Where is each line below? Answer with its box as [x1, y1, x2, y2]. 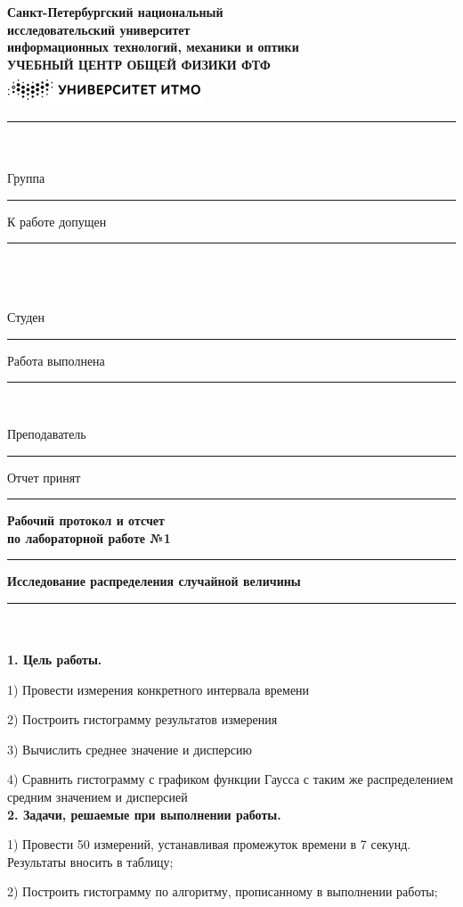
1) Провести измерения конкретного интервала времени [7, 680, 310, 698]
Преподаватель [7, 424, 86, 442]
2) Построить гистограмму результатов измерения [7, 710, 278, 729]
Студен [7, 308, 45, 326]
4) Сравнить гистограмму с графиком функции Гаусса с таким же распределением [7, 770, 453, 788]
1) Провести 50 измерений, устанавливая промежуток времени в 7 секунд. [7, 835, 411, 853]
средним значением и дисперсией [7, 787, 188, 806]
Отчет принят [7, 467, 81, 486]
